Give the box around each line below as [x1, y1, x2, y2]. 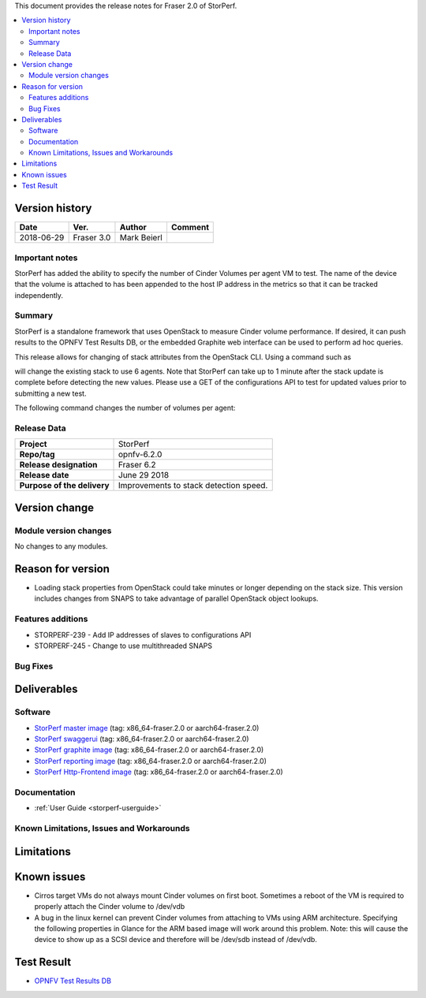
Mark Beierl [119, 233, 163, 244]
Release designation [19, 460, 98, 471]
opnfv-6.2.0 [118, 449, 163, 460]
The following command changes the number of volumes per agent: [14, 403, 236, 413]
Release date [19, 470, 69, 481]
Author [119, 222, 148, 233]
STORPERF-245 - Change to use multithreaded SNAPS [34, 641, 213, 650]
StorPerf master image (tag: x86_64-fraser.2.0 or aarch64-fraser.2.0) [34, 723, 260, 732]
